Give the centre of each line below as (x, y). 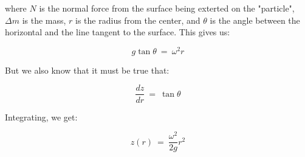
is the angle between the (255, 20)
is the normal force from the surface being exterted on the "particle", (167, 8)
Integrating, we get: (41, 117)
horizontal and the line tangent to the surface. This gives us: (118, 32)
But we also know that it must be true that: (87, 70)
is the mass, (44, 20)
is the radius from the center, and (138, 20)
